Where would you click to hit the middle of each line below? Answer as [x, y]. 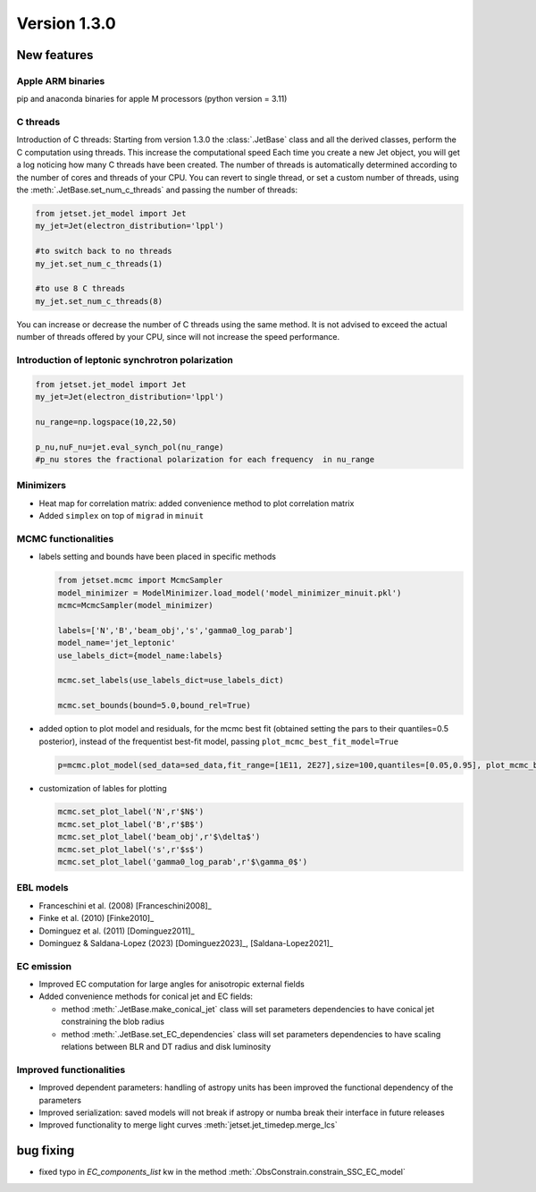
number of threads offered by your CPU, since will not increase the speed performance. [178, 337]
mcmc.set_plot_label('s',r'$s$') [131, 849]
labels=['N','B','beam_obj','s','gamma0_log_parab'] [176, 630]
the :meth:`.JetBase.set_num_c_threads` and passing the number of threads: [157, 190]
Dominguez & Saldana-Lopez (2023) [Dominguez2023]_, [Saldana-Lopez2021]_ [186, 943]
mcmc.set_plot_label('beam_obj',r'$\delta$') [159, 837]
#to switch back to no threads [104, 251]
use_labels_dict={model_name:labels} [140, 655]
